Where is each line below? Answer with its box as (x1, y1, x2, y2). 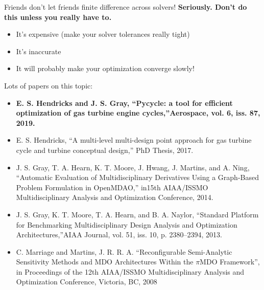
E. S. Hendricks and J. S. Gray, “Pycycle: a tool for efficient (16, 97, 233, 108)
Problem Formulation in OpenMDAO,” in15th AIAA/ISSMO (16, 182, 208, 192)
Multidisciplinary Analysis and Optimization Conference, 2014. (16, 192, 213, 203)
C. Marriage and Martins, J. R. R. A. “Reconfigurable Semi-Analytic (16, 246, 232, 257)
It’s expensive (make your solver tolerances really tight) (16, 29, 190, 39)
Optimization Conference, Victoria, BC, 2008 (16, 276, 157, 287)
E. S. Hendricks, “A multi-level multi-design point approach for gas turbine (16, 135, 252, 145)
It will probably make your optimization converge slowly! (16, 63, 195, 74)
